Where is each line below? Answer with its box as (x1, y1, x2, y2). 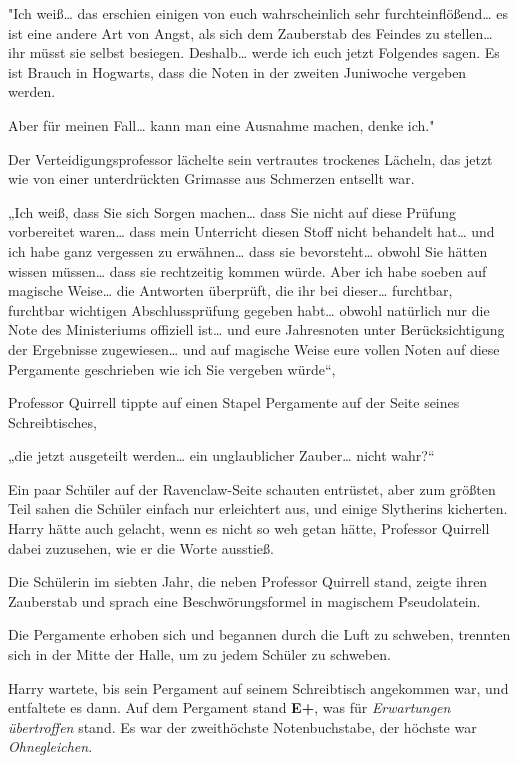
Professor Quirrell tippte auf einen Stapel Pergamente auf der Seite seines (8, 392, 460, 413)
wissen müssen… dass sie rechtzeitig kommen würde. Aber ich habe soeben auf (8, 260, 487, 281)
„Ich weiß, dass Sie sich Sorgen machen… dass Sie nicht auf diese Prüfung (8, 201, 456, 222)
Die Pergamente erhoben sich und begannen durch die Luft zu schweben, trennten (8, 624, 511, 645)
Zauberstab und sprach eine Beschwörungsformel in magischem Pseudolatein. (8, 590, 481, 611)
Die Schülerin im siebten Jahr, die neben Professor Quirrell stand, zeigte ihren (8, 571, 488, 592)
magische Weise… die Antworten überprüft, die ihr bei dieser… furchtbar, (8, 280, 453, 301)
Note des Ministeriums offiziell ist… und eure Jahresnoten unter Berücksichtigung (8, 319, 505, 340)
